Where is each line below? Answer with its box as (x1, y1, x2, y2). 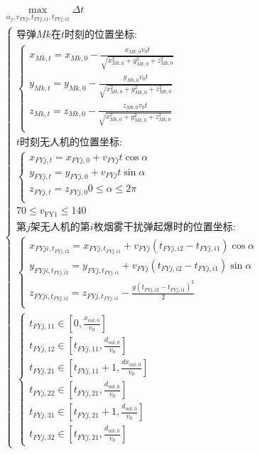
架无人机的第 (30, 222, 90, 232)
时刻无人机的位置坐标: (20, 137, 122, 148)
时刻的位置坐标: (64, 30, 137, 41)
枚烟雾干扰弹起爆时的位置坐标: (93, 222, 236, 232)
